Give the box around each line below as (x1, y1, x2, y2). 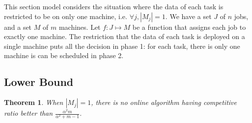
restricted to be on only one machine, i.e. (4, 11, 127, 21)
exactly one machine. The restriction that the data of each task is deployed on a (4, 31, 245, 41)
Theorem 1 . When (4, 97, 63, 107)
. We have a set (165, 11, 212, 21)
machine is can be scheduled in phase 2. (4, 50, 124, 61)
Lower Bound (4, 74, 74, 89)
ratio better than (4, 108, 53, 118)
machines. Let (58, 21, 101, 32)
